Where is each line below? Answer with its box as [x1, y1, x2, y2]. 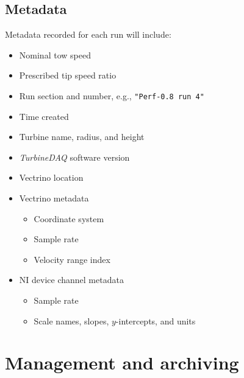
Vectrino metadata [19, 192, 89, 205]
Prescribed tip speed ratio [19, 69, 117, 82]
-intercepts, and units [115, 314, 196, 327]
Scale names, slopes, [34, 314, 109, 327]
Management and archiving [5, 350, 239, 375]
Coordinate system [34, 212, 104, 225]
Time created [19, 110, 69, 122]
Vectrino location [19, 171, 84, 184]
